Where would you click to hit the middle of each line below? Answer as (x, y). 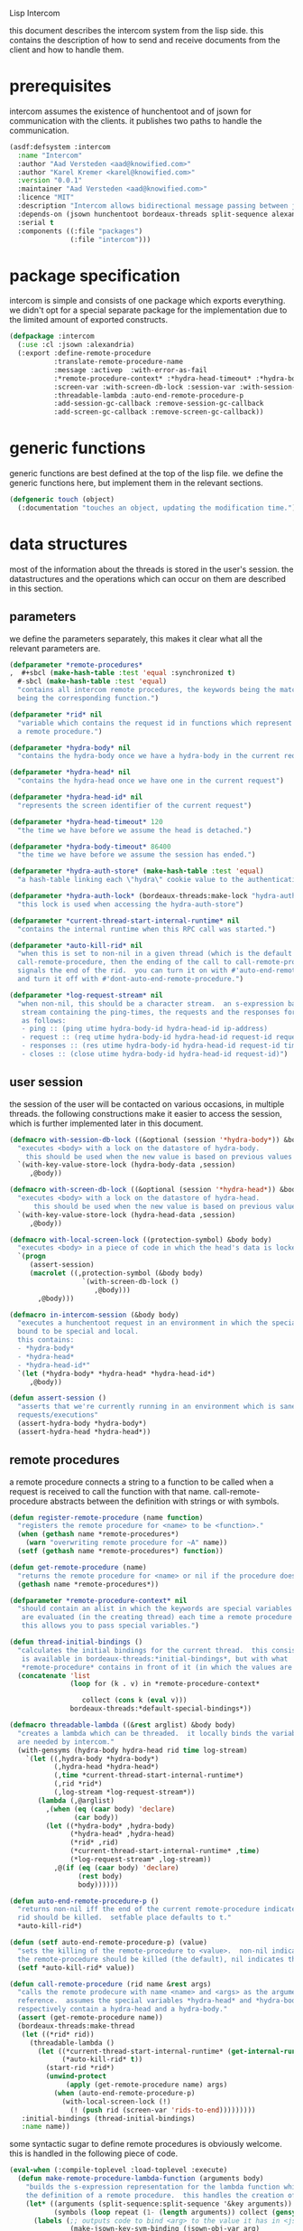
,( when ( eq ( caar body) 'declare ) (110, 1809)
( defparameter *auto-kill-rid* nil (76, 945)
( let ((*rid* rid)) (58, 2034)
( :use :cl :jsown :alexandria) (76, 345)
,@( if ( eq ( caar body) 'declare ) (116, 1868)
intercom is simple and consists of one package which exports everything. (147, 301)
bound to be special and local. (78, 1332)
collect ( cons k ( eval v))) (134, 1701)
